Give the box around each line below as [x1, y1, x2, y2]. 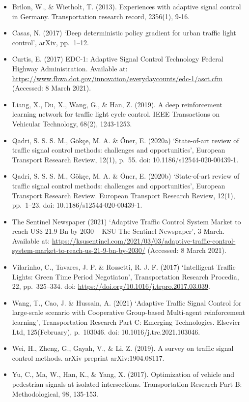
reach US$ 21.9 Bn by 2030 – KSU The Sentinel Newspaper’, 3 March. [12, 226, 225, 236]
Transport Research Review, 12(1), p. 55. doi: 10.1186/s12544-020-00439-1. [12, 154, 239, 164]
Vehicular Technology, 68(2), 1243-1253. [12, 118, 132, 128]
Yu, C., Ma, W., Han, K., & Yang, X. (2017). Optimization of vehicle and [12, 369, 235, 379]
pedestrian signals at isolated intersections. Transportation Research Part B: [12, 379, 242, 389]
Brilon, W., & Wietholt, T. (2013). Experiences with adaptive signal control [12, 1, 241, 11]
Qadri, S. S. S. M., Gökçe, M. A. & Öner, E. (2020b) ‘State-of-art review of [12, 171, 240, 181]
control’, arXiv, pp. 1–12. [12, 37, 89, 47]
